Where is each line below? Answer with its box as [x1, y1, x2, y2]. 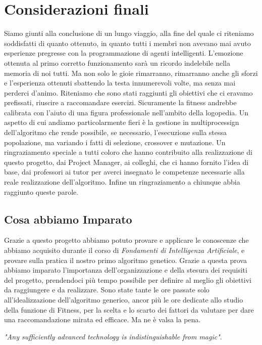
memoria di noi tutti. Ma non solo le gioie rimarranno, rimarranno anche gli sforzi [4, 67, 258, 78]
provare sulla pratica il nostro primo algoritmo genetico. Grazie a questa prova [4, 254, 247, 265]
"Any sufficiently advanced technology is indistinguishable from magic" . [4, 331, 222, 341]
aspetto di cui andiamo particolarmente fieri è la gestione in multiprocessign [4, 117, 239, 127]
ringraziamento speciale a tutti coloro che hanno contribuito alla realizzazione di [4, 147, 252, 157]
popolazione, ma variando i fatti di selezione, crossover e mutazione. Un [4, 137, 226, 147]
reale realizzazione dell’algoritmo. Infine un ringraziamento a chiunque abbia [4, 177, 240, 187]
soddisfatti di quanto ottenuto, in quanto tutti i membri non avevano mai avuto [4, 37, 251, 48]
